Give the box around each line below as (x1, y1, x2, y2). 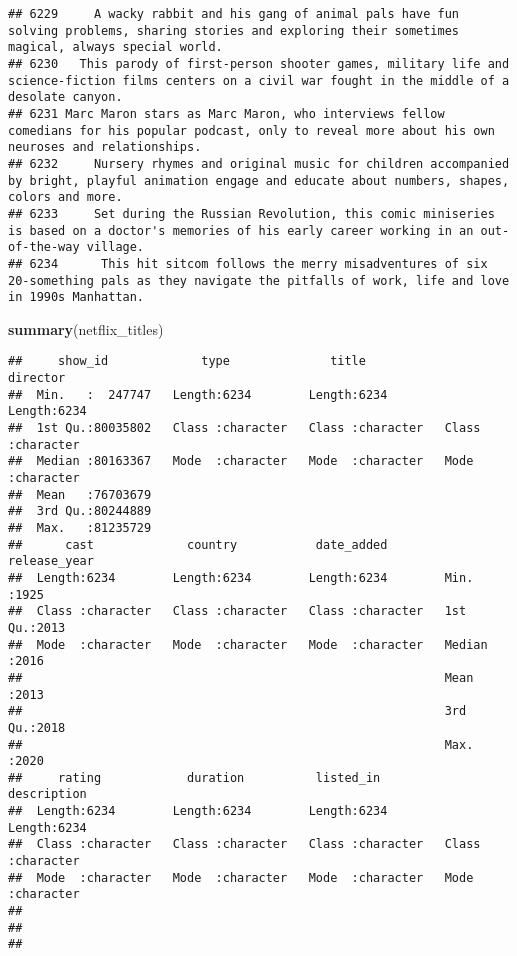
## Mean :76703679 (8, 487, 152, 502)
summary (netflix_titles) (8, 318, 164, 339)
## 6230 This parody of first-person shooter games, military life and (8, 56, 510, 71)
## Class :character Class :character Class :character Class (8, 837, 481, 852)
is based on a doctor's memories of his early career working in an (8, 223, 474, 238)
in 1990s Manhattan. (8, 290, 145, 305)
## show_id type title (8, 354, 366, 369)
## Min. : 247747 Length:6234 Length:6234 (8, 387, 388, 402)
